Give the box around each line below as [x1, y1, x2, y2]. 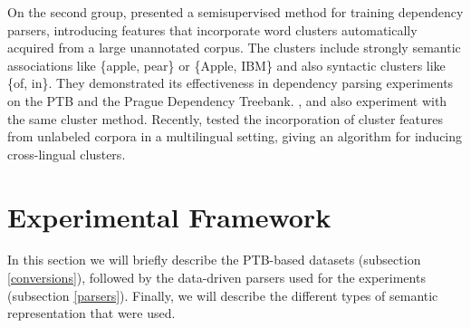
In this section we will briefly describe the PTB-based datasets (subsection [7, 250, 421, 269]
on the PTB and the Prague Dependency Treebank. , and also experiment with [7, 91, 447, 110]
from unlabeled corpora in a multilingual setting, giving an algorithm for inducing [7, 127, 463, 146]
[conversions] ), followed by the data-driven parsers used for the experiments [7, 268, 426, 287]
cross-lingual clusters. [7, 144, 126, 163]
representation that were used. [7, 304, 176, 323]
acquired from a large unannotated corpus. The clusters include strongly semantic [7, 38, 461, 57]
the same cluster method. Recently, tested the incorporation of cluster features [7, 109, 444, 128]
